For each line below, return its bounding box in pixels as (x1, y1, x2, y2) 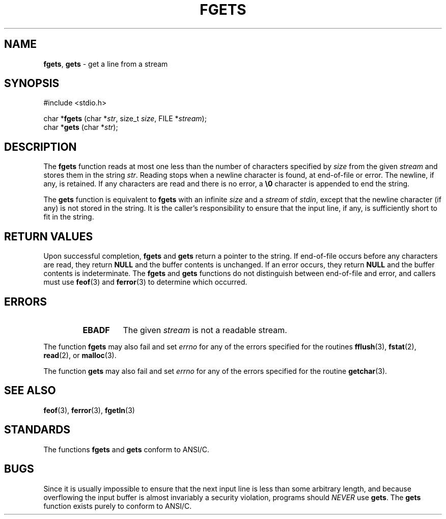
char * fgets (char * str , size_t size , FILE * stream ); (43, 114, 207, 123)
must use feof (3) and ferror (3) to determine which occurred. (43, 278, 247, 287)
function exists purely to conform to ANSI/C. (43, 501, 192, 510)
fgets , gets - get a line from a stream (43, 59, 168, 68)
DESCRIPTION (4, 140, 77, 153)
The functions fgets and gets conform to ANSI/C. (43, 445, 209, 454)
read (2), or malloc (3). (43, 350, 117, 360)
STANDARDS (4, 423, 71, 436)
